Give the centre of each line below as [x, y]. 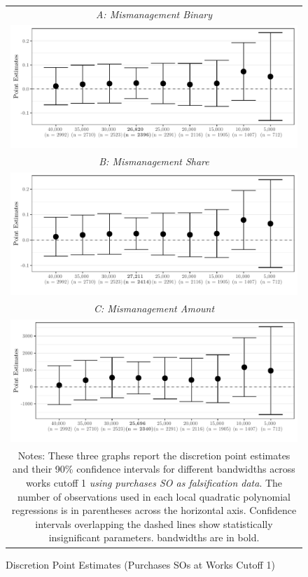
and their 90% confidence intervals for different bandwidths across [154, 469]
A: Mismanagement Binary [154, 14]
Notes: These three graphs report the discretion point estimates [154, 455]
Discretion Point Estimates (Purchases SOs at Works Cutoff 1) [140, 564]
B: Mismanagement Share [154, 161]
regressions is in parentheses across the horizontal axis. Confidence [154, 510]
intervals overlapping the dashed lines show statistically [154, 523]
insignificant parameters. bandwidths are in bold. [154, 537]
